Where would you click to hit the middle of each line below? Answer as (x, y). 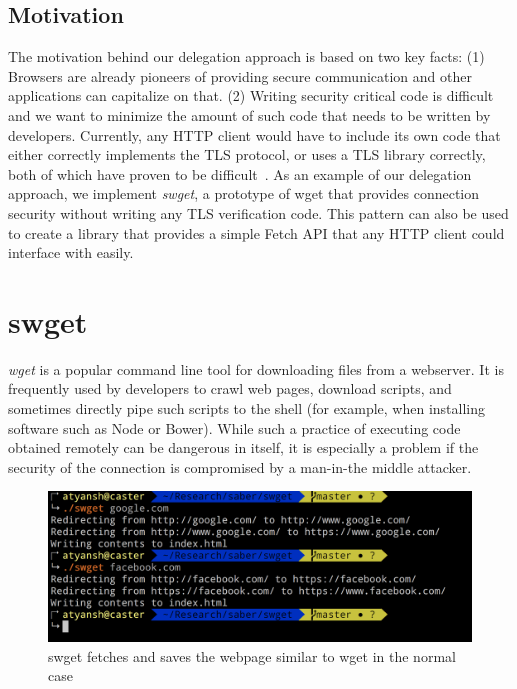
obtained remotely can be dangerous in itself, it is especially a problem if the (243, 447)
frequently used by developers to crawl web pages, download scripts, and (230, 388)
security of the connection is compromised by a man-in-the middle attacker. (240, 466)
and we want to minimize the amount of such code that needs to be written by (249, 114)
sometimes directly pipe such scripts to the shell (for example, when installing (247, 408)
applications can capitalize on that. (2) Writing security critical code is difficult (251, 95)
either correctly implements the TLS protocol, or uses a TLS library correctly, (247, 154)
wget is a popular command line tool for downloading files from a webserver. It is (256, 368)
